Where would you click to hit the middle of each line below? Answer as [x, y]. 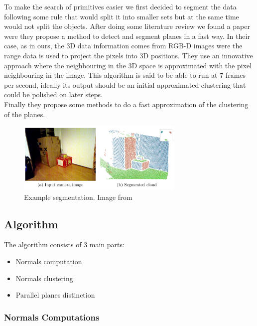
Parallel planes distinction [55, 295]
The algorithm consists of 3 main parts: [64, 244]
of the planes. [25, 114]
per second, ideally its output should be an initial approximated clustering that [125, 84]
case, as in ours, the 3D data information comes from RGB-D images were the [123, 46]
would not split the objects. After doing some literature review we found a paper [127, 26]
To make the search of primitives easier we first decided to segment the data [120, 6]
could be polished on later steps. [53, 94]
